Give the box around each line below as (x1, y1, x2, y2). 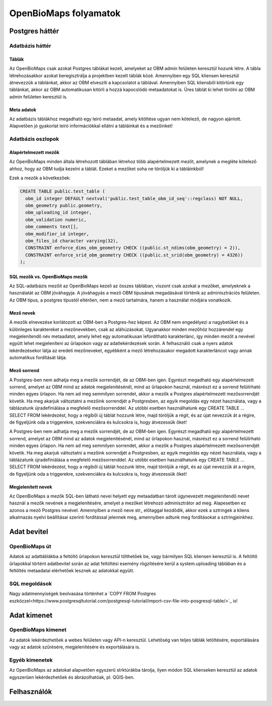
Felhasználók (9, 687, 52, 696)
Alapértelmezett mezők (9, 149, 60, 156)
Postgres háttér (9, 27, 59, 35)
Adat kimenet (9, 611, 53, 620)
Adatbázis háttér (9, 42, 51, 49)
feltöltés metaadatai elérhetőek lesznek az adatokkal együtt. (9, 568, 134, 574)
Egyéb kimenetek (9, 657, 53, 664)
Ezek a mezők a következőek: (9, 175, 71, 181)
